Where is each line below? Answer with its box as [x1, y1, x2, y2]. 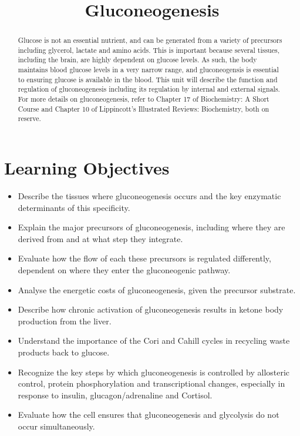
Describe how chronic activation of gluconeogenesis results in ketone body [18, 303, 284, 316]
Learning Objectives [4, 156, 170, 180]
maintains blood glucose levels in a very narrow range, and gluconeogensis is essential [18, 65, 279, 75]
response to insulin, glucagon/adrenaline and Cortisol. [18, 388, 213, 401]
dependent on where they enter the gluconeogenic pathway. [18, 263, 231, 276]
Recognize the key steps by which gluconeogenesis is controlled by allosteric [18, 365, 290, 378]
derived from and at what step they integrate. [18, 232, 183, 244]
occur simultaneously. [18, 420, 95, 432]
